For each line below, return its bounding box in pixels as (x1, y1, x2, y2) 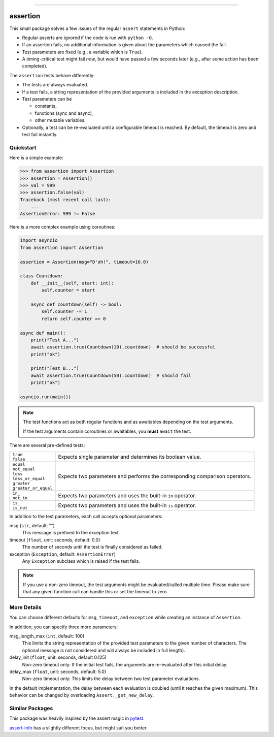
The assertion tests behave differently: (9, 72, 95, 78)
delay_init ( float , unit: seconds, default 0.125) (9, 654, 107, 660)
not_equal (12, 466, 36, 472)
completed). (22, 63, 48, 69)
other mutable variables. (35, 117, 86, 123)
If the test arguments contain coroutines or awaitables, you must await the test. (23, 428, 191, 434)
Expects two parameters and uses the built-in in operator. (58, 492, 196, 499)
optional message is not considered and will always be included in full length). (22, 647, 185, 653)
